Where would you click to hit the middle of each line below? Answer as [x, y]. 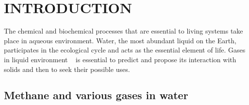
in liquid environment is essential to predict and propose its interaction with [120, 59]
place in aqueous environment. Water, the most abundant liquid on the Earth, [120, 40]
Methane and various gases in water [96, 95]
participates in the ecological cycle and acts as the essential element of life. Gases [125, 50]
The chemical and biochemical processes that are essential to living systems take [124, 31]
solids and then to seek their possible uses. [67, 69]
